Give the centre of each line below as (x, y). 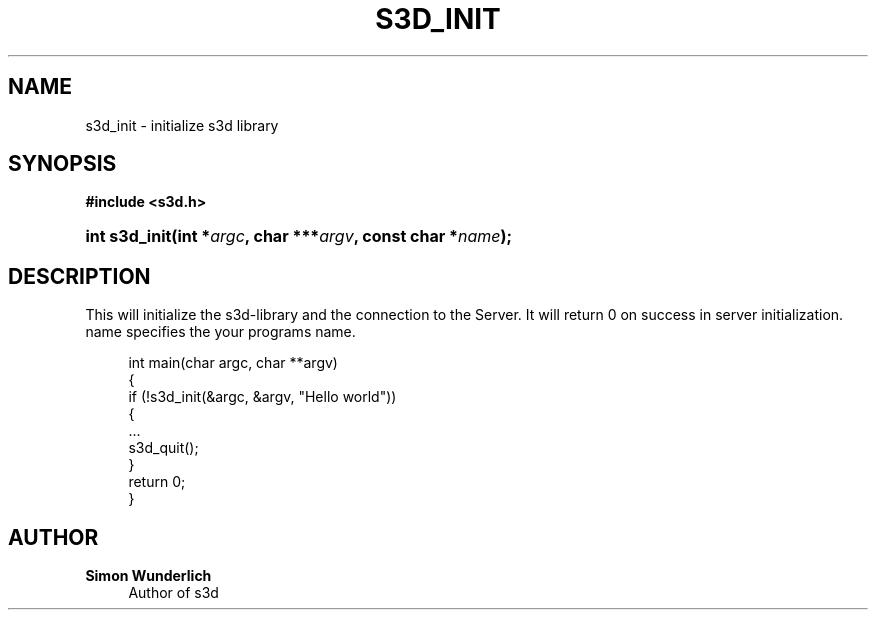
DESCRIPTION (79, 276)
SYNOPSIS (62, 164)
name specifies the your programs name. (220, 332)
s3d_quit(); (163, 448)
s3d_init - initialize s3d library (182, 125)
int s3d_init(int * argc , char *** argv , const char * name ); (299, 236)
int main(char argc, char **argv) (233, 363)
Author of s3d (173, 593)
